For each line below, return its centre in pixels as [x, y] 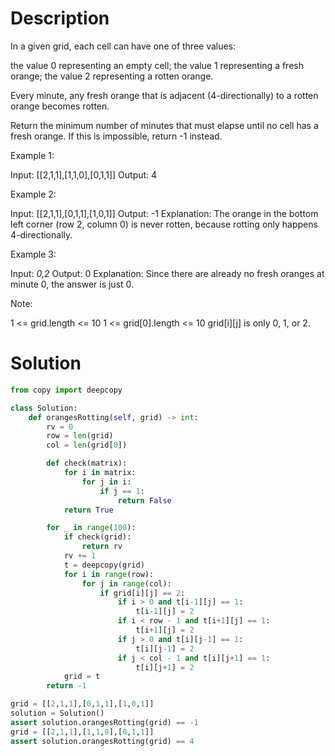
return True [88, 510]
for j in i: [106, 482]
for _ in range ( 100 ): [91, 528]
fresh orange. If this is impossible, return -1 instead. [116, 136]
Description [60, 18]
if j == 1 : [122, 491]
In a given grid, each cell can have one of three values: [123, 46]
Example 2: [33, 194]
